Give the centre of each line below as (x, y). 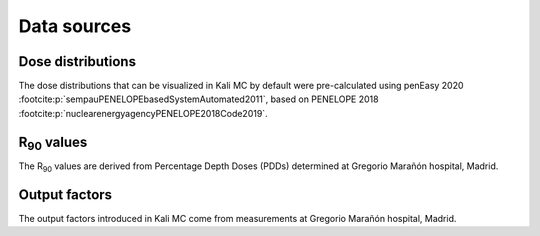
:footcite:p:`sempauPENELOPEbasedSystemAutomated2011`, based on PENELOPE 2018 (198, 99)
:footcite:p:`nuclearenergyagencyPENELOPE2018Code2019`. (143, 113)
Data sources (75, 26)
